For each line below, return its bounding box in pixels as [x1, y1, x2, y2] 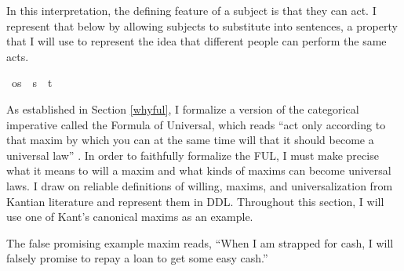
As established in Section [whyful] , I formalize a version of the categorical [6, 100, 359, 117]
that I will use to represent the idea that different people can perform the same [6, 33, 387, 49]
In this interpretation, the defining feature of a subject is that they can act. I [6, 2, 377, 18]
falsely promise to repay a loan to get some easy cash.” [6, 250, 268, 266]
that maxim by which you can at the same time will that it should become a [6, 132, 374, 148]
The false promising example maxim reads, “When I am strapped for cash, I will [6, 234, 394, 251]
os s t [11, 74, 53, 91]
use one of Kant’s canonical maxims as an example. [6, 208, 253, 225]
